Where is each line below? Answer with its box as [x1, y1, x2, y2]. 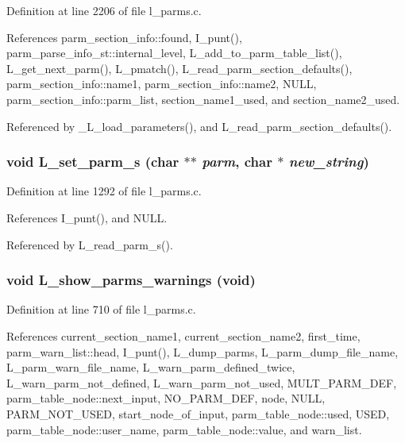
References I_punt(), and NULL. [6, 209, 168, 225]
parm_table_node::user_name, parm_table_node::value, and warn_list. [6, 421, 362, 437]
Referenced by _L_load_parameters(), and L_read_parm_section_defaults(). [6, 117, 392, 134]
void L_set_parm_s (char [6, 152, 179, 171]
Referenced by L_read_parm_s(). [6, 236, 173, 252]
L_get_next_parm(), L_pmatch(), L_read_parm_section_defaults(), [6, 60, 353, 76]
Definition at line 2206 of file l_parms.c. [6, 2, 202, 18]
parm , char [202, 152, 272, 171]
